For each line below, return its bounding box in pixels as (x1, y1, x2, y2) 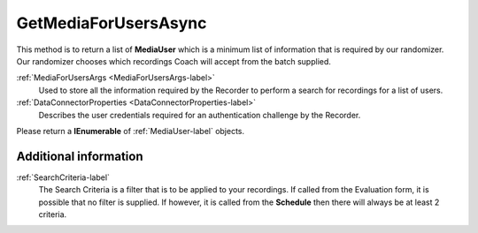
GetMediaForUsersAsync (16, 13, 207, 33)
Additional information (16, 148, 143, 163)
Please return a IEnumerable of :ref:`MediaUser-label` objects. (16, 125, 245, 136)
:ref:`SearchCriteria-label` (16, 172, 111, 183)
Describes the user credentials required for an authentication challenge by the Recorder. (38, 109, 361, 120)
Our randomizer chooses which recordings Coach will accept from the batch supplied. (16, 56, 332, 66)
